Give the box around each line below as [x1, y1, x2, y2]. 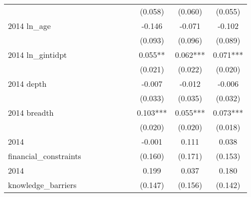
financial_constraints [8, 150, 81, 162]
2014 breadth [8, 107, 54, 118]
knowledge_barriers [8, 179, 77, 191]
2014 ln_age [8, 20, 51, 31]
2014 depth [8, 78, 47, 89]
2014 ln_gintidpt [8, 49, 67, 60]
